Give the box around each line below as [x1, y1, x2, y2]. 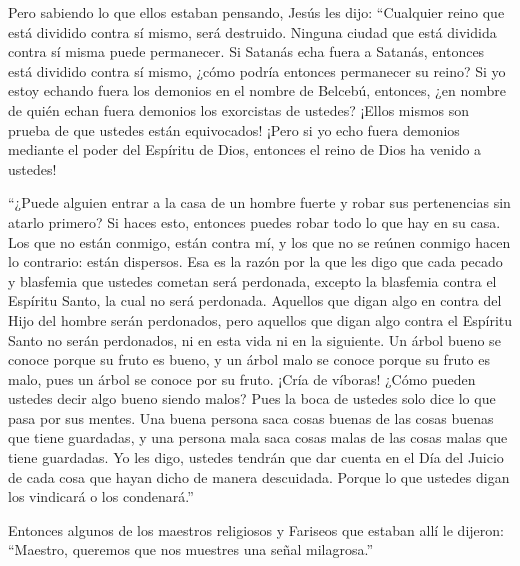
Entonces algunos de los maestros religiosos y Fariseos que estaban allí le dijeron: [8, 519, 504, 540]
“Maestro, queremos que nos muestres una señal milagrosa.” [8, 539, 374, 560]
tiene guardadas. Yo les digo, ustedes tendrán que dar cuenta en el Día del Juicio [8, 447, 504, 468]
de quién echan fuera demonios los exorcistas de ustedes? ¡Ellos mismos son [8, 99, 470, 120]
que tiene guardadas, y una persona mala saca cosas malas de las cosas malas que [8, 427, 508, 448]
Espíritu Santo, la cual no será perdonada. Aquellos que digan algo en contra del [8, 290, 502, 311]
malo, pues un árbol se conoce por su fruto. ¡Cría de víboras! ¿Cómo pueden [8, 368, 476, 389]
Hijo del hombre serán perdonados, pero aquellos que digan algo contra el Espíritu [8, 309, 512, 330]
